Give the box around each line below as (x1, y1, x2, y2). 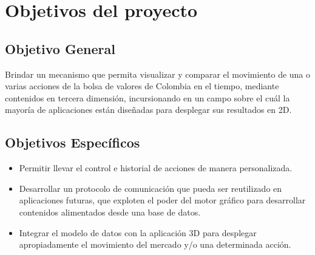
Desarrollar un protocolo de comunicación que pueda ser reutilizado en (19, 182, 282, 194)
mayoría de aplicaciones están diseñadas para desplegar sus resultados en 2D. (5, 103, 292, 116)
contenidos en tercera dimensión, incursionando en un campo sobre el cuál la (5, 91, 290, 104)
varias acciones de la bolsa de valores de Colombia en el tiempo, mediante (5, 80, 279, 92)
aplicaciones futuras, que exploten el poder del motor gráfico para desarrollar (19, 194, 306, 206)
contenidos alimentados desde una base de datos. (19, 205, 201, 218)
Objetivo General (5, 39, 115, 58)
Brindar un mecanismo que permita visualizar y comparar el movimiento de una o (5, 67, 311, 80)
